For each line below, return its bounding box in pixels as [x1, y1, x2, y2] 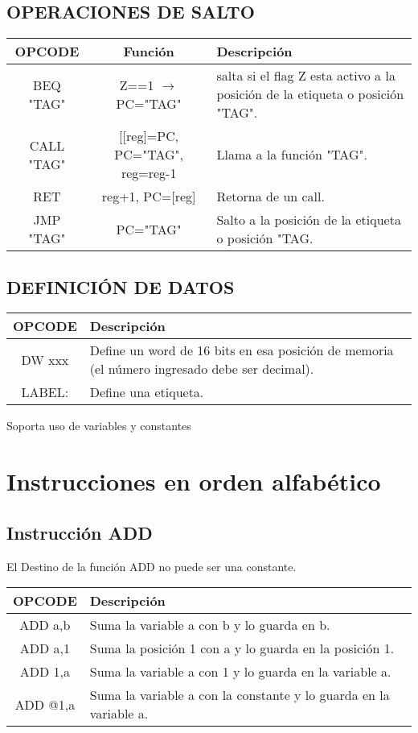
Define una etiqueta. [89, 383, 204, 402]
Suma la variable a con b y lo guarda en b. [89, 615, 330, 635]
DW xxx [21, 350, 69, 369]
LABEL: [21, 383, 69, 402]
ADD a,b [19, 615, 71, 635]
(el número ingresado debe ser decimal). [89, 359, 314, 379]
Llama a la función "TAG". [216, 145, 367, 164]
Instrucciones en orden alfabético [6, 465, 381, 498]
